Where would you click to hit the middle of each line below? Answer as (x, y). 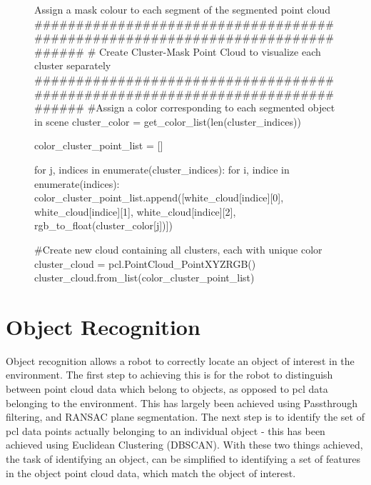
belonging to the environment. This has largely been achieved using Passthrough (182, 402)
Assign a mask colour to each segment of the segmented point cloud (182, 9)
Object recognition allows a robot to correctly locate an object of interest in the (180, 360)
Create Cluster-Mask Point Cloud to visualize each (210, 51)
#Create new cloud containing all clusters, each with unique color (178, 249)
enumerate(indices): (77, 183)
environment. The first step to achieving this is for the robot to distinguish (169, 375)
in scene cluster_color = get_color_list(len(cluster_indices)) (168, 121)
